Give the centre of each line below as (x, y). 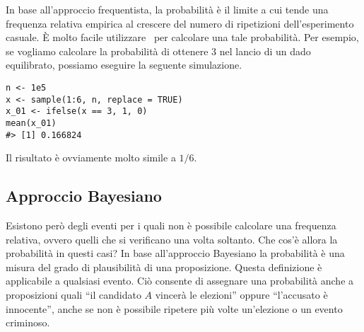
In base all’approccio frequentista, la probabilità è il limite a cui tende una (167, 9)
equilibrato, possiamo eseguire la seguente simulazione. (124, 65)
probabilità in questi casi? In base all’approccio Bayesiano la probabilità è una (175, 253)
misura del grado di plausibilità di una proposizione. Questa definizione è (164, 267)
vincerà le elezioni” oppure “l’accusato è (241, 295)
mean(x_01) (31, 123)
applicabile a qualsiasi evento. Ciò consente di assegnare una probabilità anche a (180, 281)
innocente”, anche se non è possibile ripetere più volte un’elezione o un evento (174, 308)
